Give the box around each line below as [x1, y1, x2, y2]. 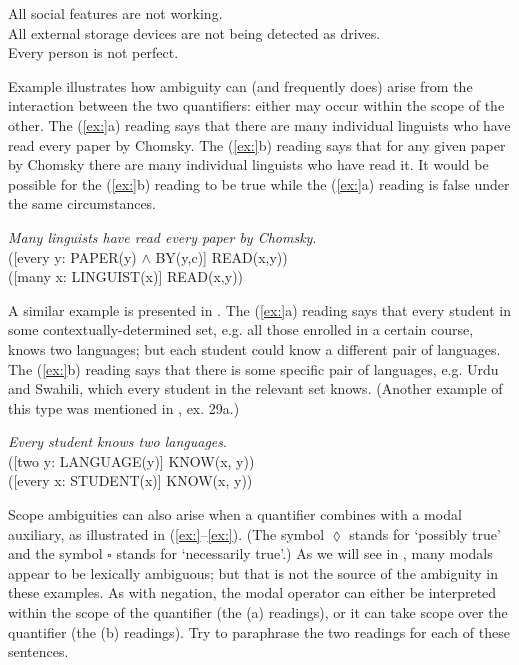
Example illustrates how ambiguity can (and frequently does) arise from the [8, 75, 473, 96]
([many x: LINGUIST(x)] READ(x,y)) [8, 266, 244, 287]
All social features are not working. [8, 3, 223, 23]
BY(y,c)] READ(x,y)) [155, 246, 288, 267]
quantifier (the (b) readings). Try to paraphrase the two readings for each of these [8, 621, 510, 642]
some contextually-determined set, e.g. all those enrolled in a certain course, [8, 319, 474, 340]
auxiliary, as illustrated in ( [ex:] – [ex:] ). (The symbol [8, 523, 325, 544]
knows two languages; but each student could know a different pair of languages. [8, 338, 501, 359]
